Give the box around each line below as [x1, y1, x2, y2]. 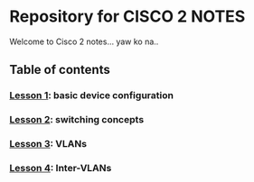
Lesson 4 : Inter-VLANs [9, 162, 112, 175]
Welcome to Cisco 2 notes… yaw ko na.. [9, 36, 159, 47]
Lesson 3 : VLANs [9, 138, 88, 150]
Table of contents [9, 62, 110, 77]
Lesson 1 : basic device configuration [9, 89, 174, 102]
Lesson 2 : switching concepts [9, 114, 145, 126]
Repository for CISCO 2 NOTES [9, 6, 246, 27]
